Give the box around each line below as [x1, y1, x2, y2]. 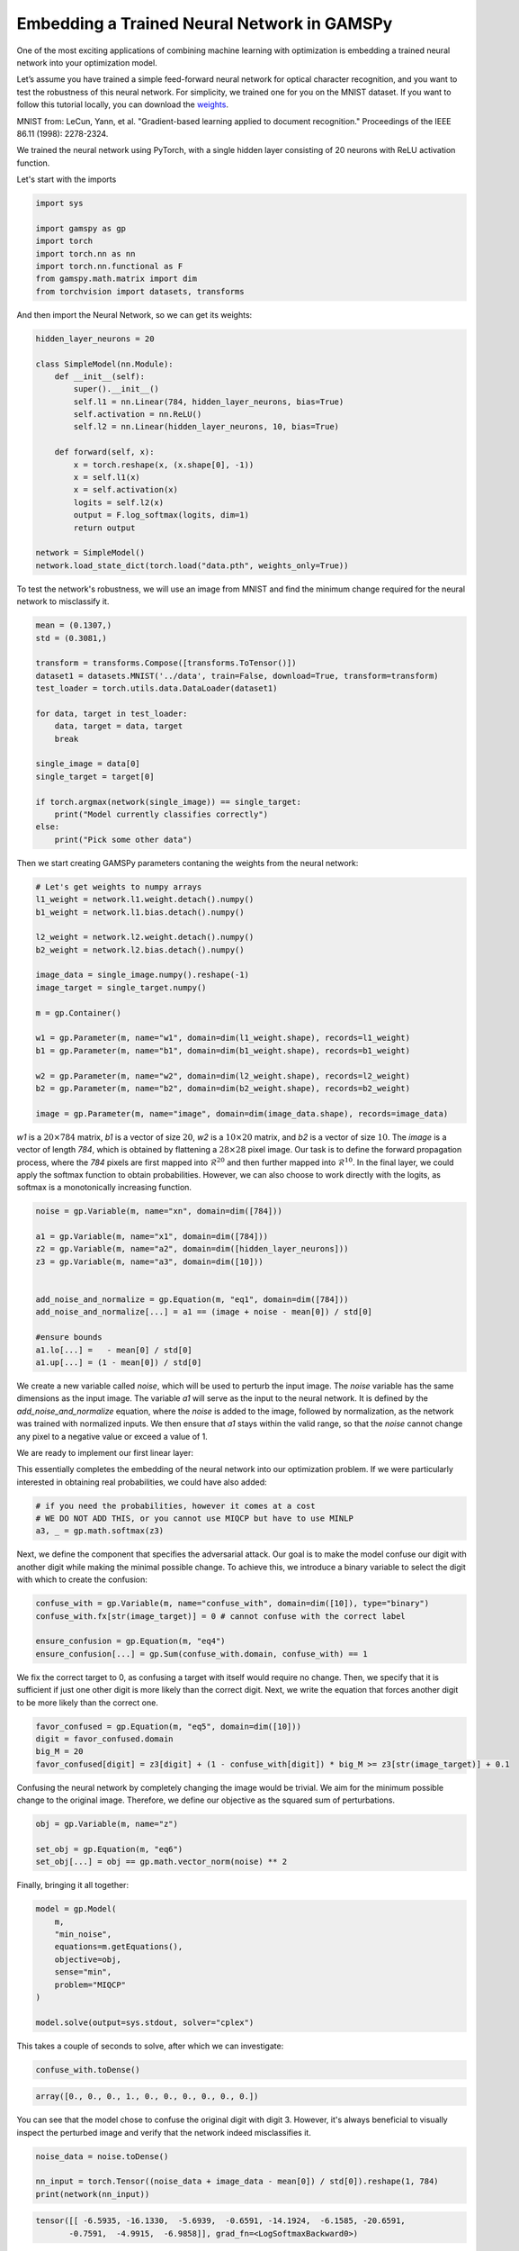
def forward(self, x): [54, 447, 155, 457]
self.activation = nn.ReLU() [73, 410, 202, 420]
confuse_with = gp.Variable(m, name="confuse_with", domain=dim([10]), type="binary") [35, 1598, 430, 1609]
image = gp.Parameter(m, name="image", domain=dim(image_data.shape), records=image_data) [35, 1108, 449, 1118]
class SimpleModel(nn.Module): [35, 358, 174, 369]
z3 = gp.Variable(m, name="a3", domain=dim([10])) [35, 1256, 264, 1267]
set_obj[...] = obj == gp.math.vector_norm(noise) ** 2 [35, 1857, 288, 1867]
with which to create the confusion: [16, 1574, 148, 1585]
